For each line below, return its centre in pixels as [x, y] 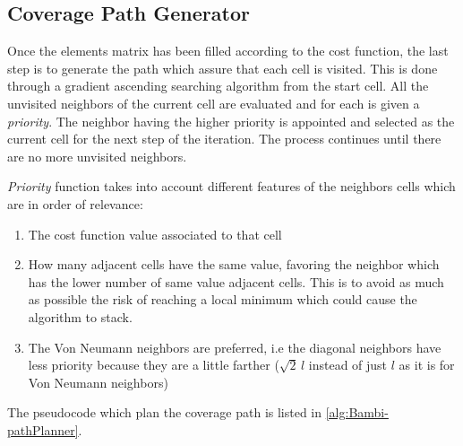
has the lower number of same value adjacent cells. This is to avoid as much [236, 281]
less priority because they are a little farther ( [154, 365]
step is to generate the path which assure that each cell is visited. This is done [223, 68]
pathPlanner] [43, 429]
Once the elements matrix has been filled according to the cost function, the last [228, 51]
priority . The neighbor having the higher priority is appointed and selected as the [231, 121]
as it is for [427, 365]
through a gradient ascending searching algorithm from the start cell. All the [218, 86]
